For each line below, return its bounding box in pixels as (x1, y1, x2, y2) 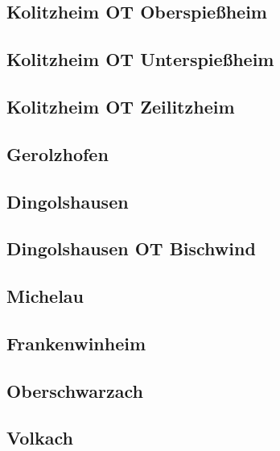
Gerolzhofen (6, 141, 109, 166)
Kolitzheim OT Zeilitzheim (6, 93, 235, 118)
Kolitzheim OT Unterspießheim (6, 47, 274, 72)
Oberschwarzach (6, 378, 144, 403)
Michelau (6, 283, 84, 308)
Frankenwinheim (6, 330, 146, 355)
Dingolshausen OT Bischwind (6, 236, 256, 261)
